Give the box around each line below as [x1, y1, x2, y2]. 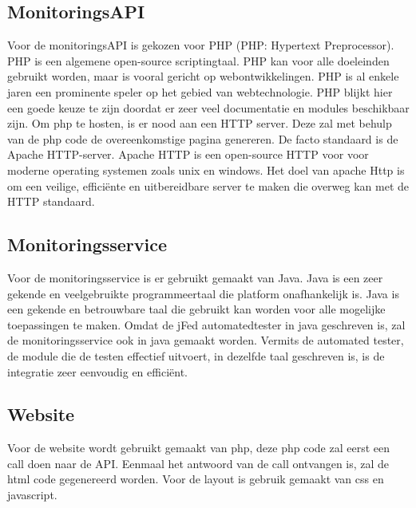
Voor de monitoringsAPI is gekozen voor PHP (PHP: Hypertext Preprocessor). [7, 37, 394, 53]
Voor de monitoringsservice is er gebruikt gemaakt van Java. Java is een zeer [7, 269, 383, 286]
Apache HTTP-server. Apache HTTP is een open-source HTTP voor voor [7, 146, 369, 163]
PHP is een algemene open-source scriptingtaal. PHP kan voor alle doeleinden [7, 52, 390, 69]
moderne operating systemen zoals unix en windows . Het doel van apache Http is [7, 161, 405, 178]
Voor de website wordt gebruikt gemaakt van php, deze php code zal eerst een [7, 439, 390, 456]
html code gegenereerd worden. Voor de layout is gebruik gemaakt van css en [7, 471, 384, 487]
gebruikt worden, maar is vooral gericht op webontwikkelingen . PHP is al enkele [7, 68, 399, 85]
